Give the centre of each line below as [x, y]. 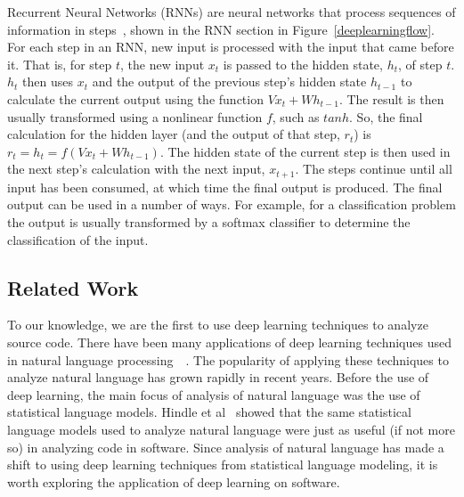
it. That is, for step [60, 64]
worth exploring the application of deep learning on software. [174, 481]
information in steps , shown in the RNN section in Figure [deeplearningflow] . [221, 29]
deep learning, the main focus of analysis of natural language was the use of [214, 394]
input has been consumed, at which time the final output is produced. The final [225, 187]
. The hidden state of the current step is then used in [305, 151]
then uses [48, 81]
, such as [296, 116]
